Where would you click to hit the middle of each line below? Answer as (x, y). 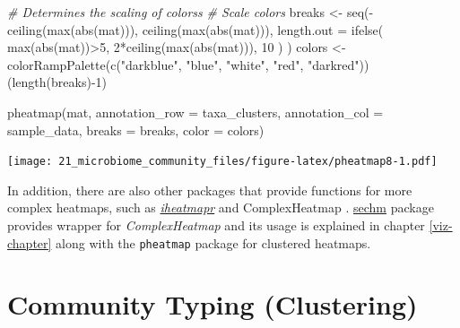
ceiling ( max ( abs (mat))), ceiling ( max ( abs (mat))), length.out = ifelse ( (195, 29)
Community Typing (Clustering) (213, 304)
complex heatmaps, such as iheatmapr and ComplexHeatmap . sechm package (221, 207)
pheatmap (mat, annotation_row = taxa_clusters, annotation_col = (195, 112)
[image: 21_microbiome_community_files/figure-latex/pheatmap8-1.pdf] (222, 162)
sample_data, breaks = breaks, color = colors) (136, 129)
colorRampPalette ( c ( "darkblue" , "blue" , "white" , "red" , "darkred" (183, 64)
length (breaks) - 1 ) (59, 82)
